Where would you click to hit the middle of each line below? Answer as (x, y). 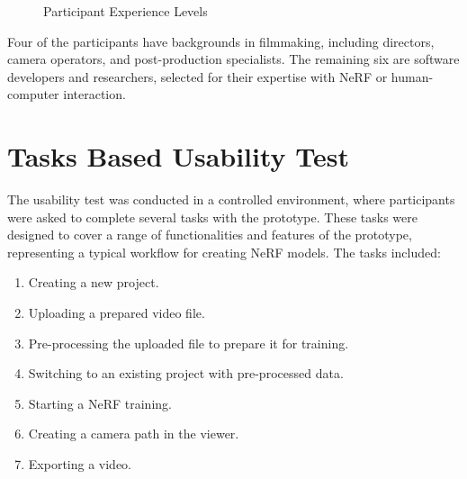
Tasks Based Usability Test (179, 156)
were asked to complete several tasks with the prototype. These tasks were (212, 217)
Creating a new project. (94, 282)
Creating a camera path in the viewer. (134, 434)
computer (33, 94)
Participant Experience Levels (126, 11)
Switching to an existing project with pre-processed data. (186, 373)
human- (412, 76)
